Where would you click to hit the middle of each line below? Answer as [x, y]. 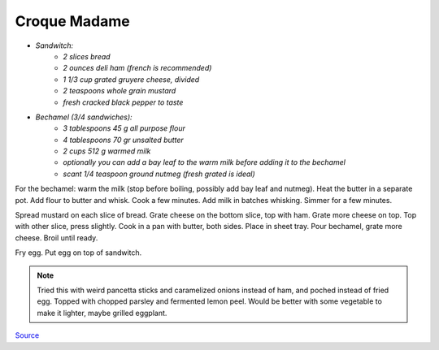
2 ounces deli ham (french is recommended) [137, 68]
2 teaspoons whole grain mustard [120, 91]
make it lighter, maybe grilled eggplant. [102, 313]
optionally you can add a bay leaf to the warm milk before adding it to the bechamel [204, 162]
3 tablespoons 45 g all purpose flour [124, 128]
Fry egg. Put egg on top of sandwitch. [78, 253]
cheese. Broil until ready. [57, 238]
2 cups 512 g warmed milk [107, 151]
